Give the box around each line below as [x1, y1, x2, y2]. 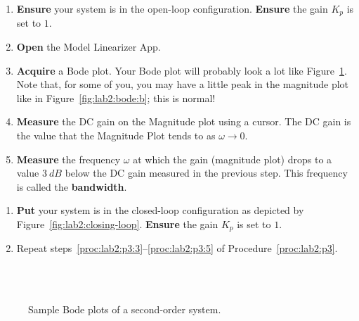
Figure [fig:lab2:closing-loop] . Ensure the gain [16, 216, 218, 231]
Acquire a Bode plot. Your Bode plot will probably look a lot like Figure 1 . [16, 63, 347, 77]
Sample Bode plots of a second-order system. [28, 302, 221, 317]
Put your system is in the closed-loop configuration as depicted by [16, 203, 304, 218]
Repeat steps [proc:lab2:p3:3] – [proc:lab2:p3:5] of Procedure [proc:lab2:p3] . [16, 241, 338, 256]
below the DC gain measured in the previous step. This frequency [65, 165, 348, 180]
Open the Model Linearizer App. [16, 39, 161, 54]
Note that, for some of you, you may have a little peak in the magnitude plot [16, 77, 349, 92]
